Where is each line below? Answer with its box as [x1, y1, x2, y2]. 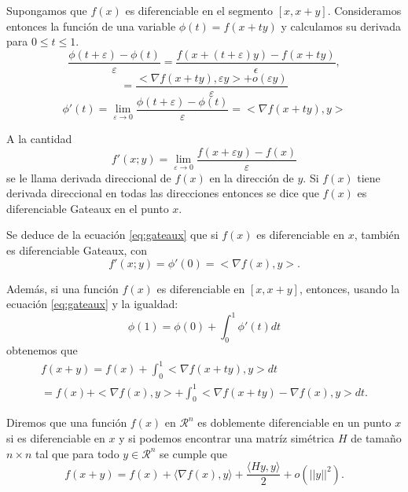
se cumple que [160, 445, 228, 461]
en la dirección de [209, 169, 294, 185]
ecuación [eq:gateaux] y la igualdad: [6, 296, 178, 312]
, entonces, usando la [299, 280, 400, 296]
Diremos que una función [6, 414, 127, 431]
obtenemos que [6, 342, 78, 358]
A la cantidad [6, 130, 72, 146]
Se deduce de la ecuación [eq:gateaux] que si [6, 226, 219, 243]
